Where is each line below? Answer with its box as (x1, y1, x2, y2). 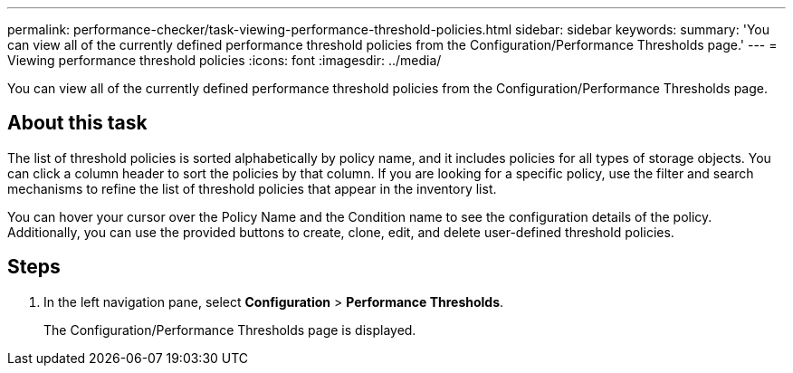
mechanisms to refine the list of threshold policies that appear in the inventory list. (7, 180, 497, 196)
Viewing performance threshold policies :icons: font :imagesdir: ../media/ (7, 53, 442, 68)
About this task (7, 111, 148, 135)
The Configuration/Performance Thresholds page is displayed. (43, 321, 416, 338)
